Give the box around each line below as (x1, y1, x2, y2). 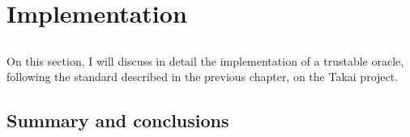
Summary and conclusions (6, 108, 229, 133)
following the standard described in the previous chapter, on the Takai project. (6, 68, 399, 85)
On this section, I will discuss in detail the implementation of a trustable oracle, (6, 52, 404, 69)
